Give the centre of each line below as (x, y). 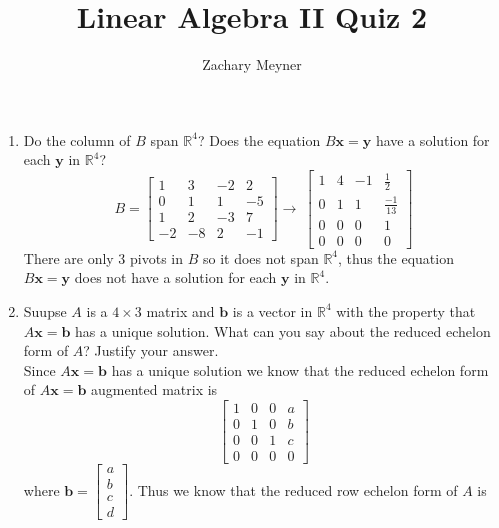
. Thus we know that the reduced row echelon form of (293, 489)
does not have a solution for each (175, 277)
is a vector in (272, 310)
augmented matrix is (154, 389)
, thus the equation (396, 257)
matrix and (180, 310)
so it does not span (260, 257)
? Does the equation (259, 139)
